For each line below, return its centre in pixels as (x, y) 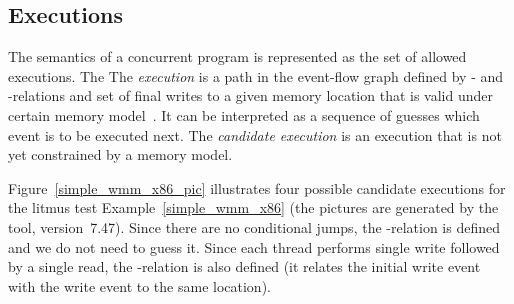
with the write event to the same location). (139, 285)
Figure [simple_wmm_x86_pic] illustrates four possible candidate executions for (257, 187)
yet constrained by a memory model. (120, 154)
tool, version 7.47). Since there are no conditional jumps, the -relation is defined (254, 226)
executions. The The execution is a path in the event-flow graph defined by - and (256, 75)
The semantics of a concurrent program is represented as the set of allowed (237, 56)
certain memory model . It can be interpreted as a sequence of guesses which (244, 114)
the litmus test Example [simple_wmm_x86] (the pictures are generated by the (253, 207)
